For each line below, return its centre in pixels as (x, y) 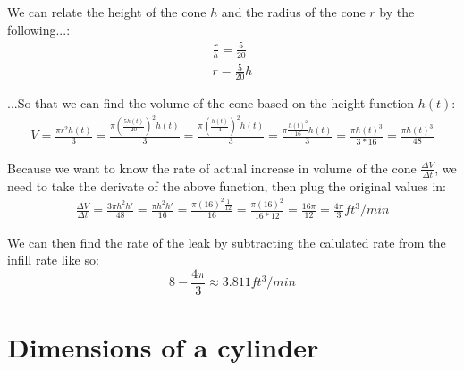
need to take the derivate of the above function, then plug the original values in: (227, 185)
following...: (39, 29)
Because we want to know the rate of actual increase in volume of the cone (212, 168)
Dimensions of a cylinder (163, 347)
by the (397, 12)
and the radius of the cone (293, 12)
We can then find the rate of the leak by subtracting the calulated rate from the (227, 242)
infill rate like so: (53, 260)
